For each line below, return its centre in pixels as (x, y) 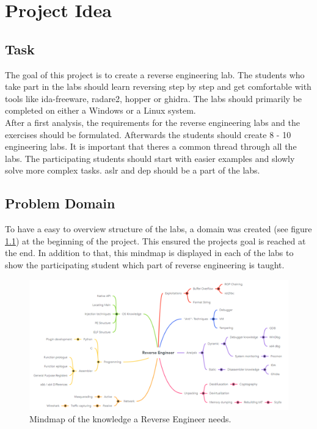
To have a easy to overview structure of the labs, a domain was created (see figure (158, 229)
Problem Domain (60, 203)
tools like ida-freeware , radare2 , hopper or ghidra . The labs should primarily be (154, 98)
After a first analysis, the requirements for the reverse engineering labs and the (152, 122)
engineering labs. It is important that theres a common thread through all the (151, 146)
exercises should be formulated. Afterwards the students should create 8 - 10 (148, 134)
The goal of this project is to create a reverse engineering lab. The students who (155, 74)
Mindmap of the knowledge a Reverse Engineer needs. (130, 418)
